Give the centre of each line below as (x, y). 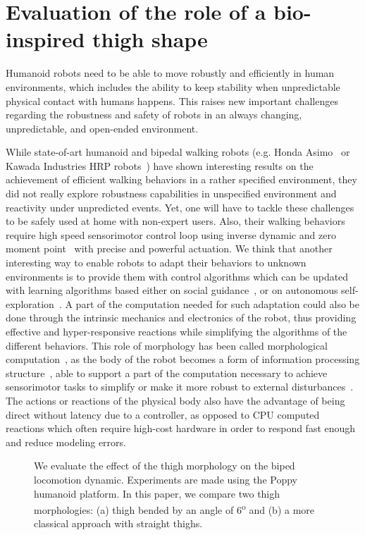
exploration (30, 303)
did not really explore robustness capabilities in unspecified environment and (171, 193)
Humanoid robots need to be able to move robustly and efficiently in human (170, 73)
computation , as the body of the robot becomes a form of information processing (183, 359)
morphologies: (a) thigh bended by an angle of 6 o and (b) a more (174, 509)
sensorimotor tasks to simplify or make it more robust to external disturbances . (180, 387)
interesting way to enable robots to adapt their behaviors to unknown (156, 263)
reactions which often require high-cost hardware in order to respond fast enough (181, 428)
